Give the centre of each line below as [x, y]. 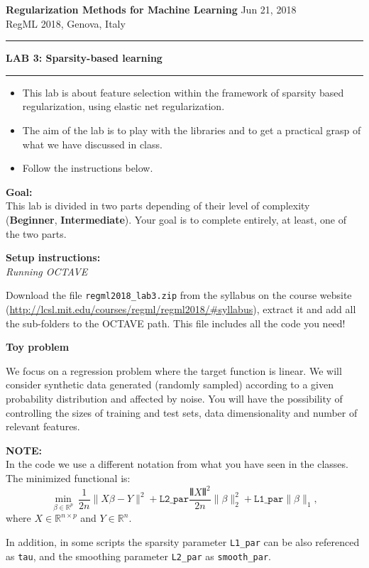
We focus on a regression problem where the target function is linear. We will [174, 370]
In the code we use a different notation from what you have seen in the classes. [177, 464]
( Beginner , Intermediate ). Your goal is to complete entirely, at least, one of [176, 219]
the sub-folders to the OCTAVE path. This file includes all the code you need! [176, 323]
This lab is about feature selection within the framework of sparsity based [183, 92]
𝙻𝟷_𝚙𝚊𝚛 [269, 499]
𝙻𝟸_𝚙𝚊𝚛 [174, 499]
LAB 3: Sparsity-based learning [84, 58]
